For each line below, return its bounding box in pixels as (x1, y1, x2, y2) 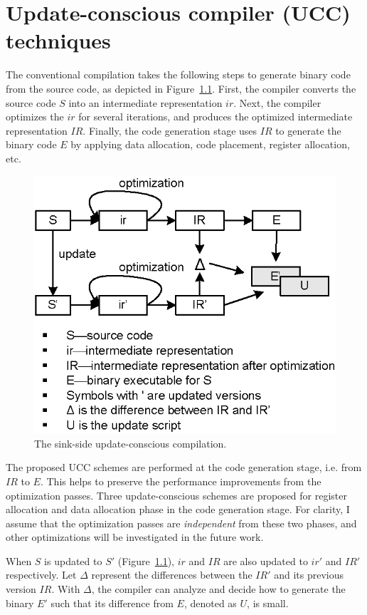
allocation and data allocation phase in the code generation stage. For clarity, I (6, 502, 350, 517)
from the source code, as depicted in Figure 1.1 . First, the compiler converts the (6, 81, 356, 95)
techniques (6, 26, 111, 55)
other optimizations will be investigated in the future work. (6, 529, 264, 544)
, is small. (247, 595, 289, 610)
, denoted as (183, 595, 237, 610)
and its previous (274, 567, 344, 582)
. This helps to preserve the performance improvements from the (40, 473, 321, 488)
